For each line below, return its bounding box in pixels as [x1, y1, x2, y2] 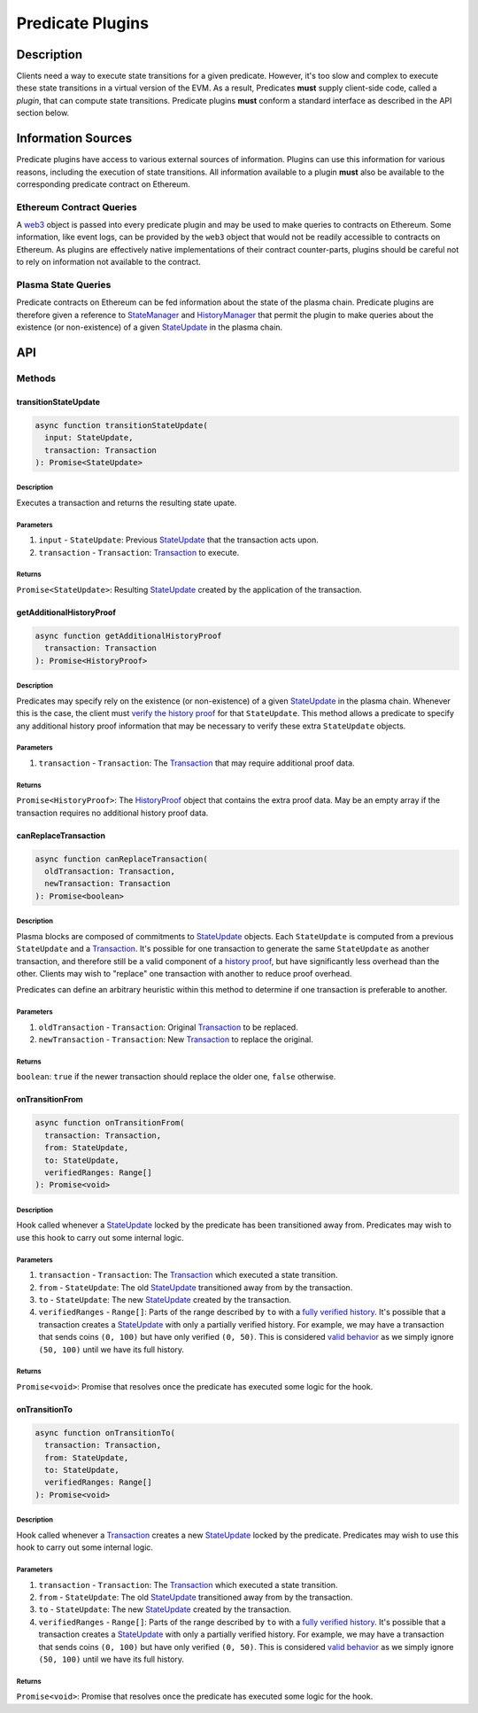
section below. [16, 107, 70, 119]
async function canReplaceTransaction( [35, 853, 208, 864]
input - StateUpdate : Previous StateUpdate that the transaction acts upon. [38, 534, 319, 545]
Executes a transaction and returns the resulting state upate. [16, 497, 237, 508]
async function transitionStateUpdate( [35, 420, 208, 430]
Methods [16, 372, 57, 385]
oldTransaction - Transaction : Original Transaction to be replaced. [38, 1022, 298, 1032]
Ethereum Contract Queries [16, 200, 137, 213]
